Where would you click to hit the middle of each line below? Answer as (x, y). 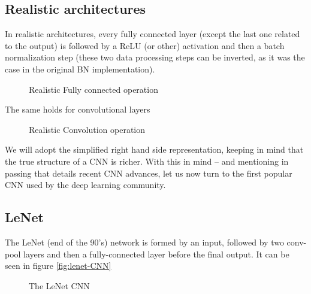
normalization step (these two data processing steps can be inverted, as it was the (155, 57)
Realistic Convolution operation (87, 129)
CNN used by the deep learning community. (85, 185)
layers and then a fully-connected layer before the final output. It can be (156, 254)
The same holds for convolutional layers (78, 109)
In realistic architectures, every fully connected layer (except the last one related (153, 34)
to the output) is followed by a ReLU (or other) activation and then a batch (145, 45)
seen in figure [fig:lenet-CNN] (58, 266)
